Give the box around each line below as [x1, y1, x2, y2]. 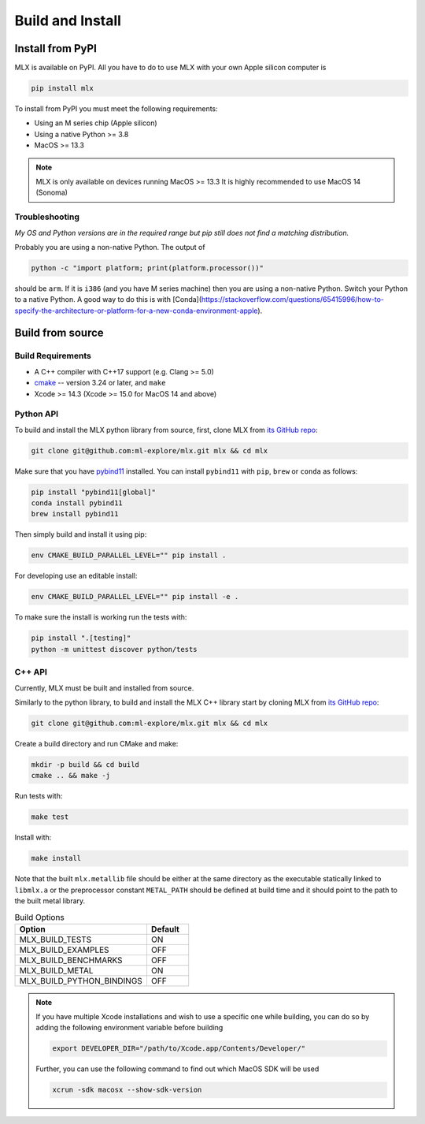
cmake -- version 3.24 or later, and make [34, 378, 166, 388]
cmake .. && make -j [31, 771, 110, 780]
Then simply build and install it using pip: [14, 530, 147, 539]
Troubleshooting [14, 211, 80, 222]
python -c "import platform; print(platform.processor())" [31, 263, 264, 272]
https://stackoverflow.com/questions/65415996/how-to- [201, 295, 385, 304]
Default [150, 923, 180, 934]
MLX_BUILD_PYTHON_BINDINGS [19, 975, 143, 986]
